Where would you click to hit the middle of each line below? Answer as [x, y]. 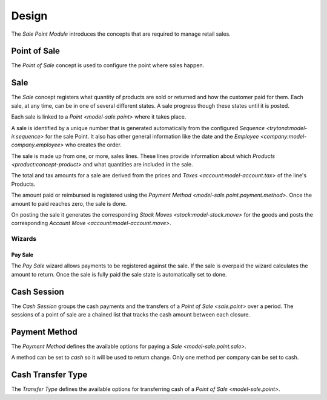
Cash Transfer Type [49, 375]
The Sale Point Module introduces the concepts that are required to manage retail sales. [121, 34]
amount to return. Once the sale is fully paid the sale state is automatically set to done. [119, 274]
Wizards [24, 239]
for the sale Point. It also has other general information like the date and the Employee [152, 136]
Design [29, 16]
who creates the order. [94, 145]
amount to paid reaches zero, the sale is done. [69, 203]
